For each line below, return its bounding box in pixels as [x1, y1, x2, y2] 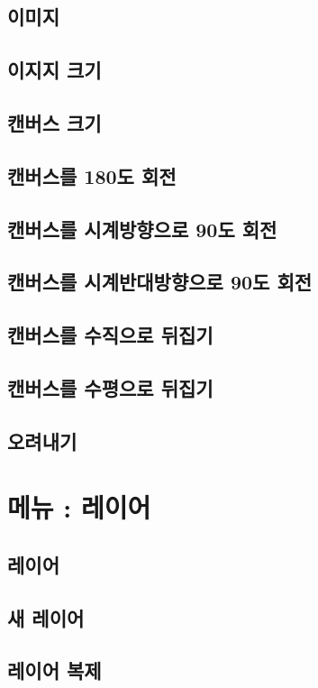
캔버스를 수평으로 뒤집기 [7, 373, 214, 401]
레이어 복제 [7, 656, 102, 684]
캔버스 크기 [7, 108, 102, 136]
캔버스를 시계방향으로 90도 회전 [7, 215, 277, 243]
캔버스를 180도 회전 [7, 161, 177, 189]
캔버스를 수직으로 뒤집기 [7, 321, 214, 349]
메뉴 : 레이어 [7, 489, 151, 526]
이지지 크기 [7, 56, 102, 84]
